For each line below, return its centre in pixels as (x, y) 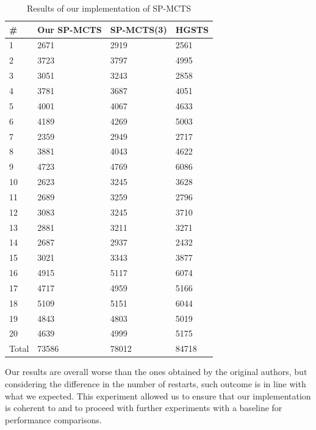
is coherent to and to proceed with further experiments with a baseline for (144, 408)
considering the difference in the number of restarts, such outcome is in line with (156, 384)
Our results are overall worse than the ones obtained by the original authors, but (156, 372)
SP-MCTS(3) (138, 29)
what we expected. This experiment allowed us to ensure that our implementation (158, 395)
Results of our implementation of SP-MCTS (109, 8)
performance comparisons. (53, 419)
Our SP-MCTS (70, 29)
